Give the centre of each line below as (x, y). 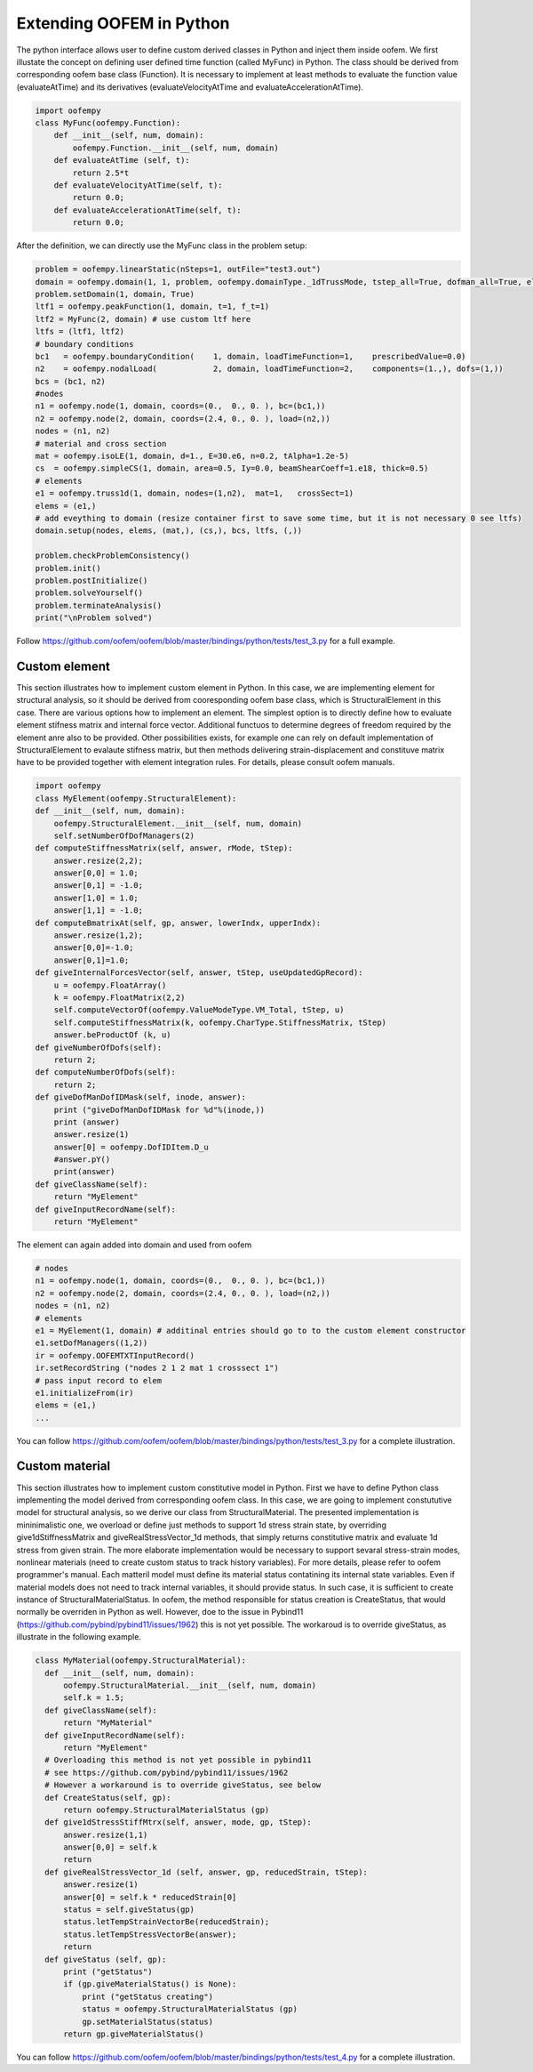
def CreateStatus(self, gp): (108, 1798)
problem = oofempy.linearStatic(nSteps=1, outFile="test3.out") (178, 270)
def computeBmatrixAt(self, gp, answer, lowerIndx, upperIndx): (178, 923)
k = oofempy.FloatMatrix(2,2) (119, 997)
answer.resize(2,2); (99, 860)
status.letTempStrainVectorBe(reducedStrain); (167, 1922)
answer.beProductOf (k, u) (113, 1035)
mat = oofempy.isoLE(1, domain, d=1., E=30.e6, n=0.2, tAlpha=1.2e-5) (192, 456)
